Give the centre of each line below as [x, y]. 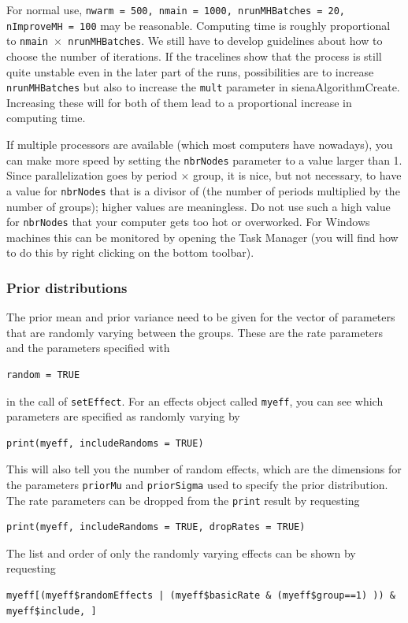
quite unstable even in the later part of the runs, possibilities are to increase [190, 71]
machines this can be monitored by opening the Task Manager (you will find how [202, 237]
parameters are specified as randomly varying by [123, 416]
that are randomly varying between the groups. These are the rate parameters [195, 332]
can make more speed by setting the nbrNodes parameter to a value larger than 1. [204, 159]
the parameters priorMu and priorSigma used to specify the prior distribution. [197, 484]
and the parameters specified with [88, 348]
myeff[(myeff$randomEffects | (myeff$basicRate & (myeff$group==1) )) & [201, 596]
